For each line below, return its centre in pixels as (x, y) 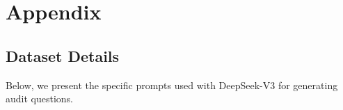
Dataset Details (63, 55)
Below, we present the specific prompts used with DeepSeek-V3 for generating (172, 85)
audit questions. (40, 99)
